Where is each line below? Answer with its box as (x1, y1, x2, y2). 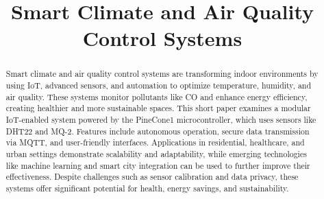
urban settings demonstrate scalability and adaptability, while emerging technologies (5, 148, 307, 159)
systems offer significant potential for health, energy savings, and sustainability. (5, 182, 289, 194)
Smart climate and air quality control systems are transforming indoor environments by (5, 68, 319, 80)
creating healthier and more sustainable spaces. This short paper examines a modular (5, 102, 311, 114)
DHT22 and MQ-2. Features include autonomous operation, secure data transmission (5, 125, 310, 137)
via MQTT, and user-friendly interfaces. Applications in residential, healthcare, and (5, 137, 305, 148)
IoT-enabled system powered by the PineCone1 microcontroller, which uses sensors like (5, 113, 316, 125)
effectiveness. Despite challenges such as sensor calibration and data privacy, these (5, 171, 299, 183)
